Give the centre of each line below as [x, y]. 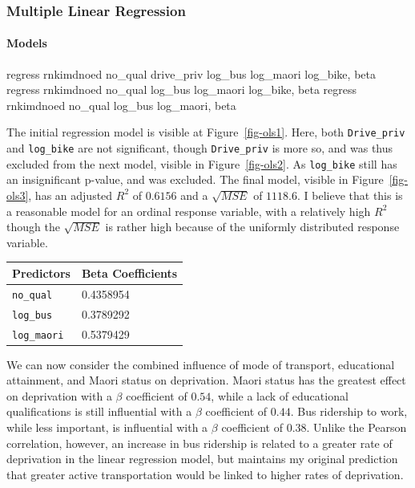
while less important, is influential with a [107, 427]
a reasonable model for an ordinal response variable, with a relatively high [189, 211]
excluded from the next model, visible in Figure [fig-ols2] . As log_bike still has [202, 163]
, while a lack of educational [280, 395]
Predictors [41, 272]
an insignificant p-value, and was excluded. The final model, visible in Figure [195, 179]
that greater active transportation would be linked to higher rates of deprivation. [205, 474]
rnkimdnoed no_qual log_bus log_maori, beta [121, 105]
